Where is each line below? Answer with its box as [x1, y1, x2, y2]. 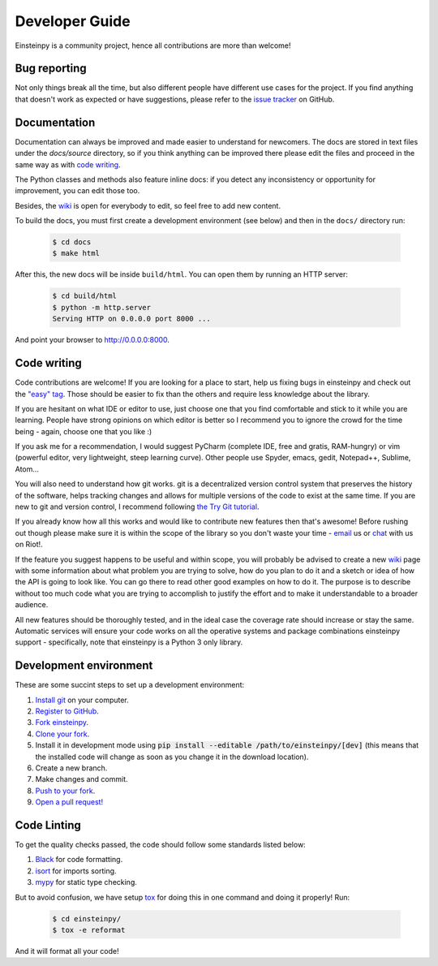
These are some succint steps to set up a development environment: [15, 680, 245, 690]
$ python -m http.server [52, 303, 152, 312]
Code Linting [15, 818, 81, 832]
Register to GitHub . [35, 706, 99, 716]
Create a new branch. [35, 763, 108, 773]
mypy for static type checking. [35, 878, 138, 887]
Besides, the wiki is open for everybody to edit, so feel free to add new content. [15, 201, 281, 210]
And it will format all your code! [15, 946, 119, 955]
